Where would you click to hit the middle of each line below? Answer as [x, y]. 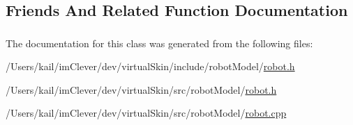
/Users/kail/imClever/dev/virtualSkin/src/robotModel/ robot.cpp [146, 113]
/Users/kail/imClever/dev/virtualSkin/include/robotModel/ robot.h [150, 66]
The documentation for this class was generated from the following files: [159, 43]
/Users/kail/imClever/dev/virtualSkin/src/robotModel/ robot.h [141, 89]
